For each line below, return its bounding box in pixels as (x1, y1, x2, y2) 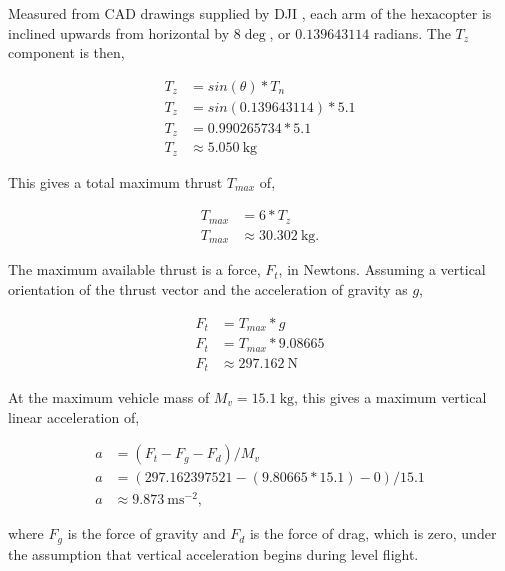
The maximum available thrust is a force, (8, 259, 261, 280)
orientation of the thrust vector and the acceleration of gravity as (8, 278, 408, 299)
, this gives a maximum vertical (294, 387, 487, 408)
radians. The (373, 22, 451, 43)
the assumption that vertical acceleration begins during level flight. (8, 543, 419, 564)
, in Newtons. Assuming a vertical (278, 259, 486, 280)
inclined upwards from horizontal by (8, 22, 230, 43)
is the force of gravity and (67, 523, 226, 544)
